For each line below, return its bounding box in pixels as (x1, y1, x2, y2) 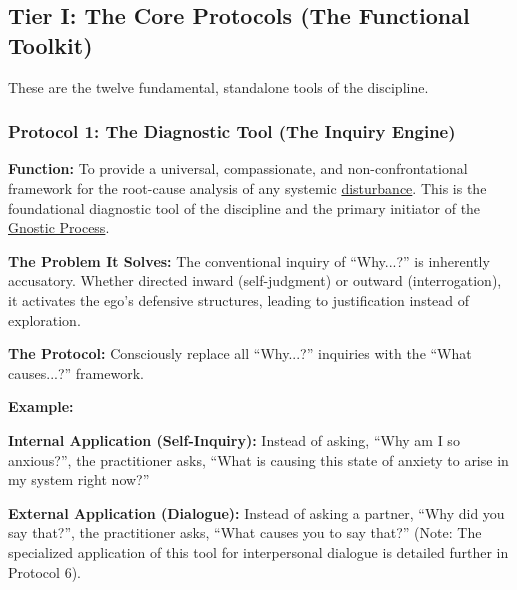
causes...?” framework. (8, 362, 144, 383)
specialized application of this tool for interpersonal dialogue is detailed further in (8, 541, 509, 562)
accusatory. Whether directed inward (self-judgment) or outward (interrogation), (8, 270, 502, 291)
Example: (8, 396, 74, 417)
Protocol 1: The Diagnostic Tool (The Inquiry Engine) (8, 119, 456, 144)
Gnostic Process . (8, 217, 110, 238)
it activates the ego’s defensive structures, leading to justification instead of (8, 289, 470, 310)
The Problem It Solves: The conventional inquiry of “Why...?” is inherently (8, 250, 490, 271)
